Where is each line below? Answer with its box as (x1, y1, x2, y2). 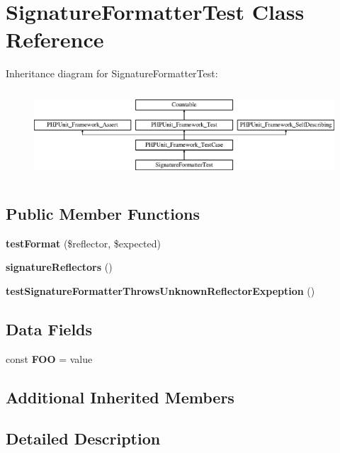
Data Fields (6, 318, 93, 340)
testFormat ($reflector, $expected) (6, 235, 161, 250)
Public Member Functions (6, 202, 200, 224)
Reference (6, 25, 104, 54)
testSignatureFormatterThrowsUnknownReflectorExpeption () (6, 283, 315, 298)
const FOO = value (6, 351, 93, 366)
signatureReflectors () (6, 259, 113, 274)
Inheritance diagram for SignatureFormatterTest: (6, 66, 218, 81)
